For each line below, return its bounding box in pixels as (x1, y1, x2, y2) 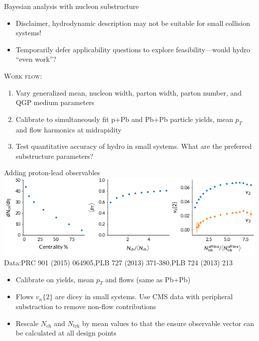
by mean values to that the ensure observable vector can (82, 318, 254, 328)
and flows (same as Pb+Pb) (105, 274, 191, 284)
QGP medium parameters (15, 97, 95, 108)
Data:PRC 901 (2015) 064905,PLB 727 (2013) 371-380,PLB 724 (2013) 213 (4, 257, 233, 267)
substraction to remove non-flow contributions (15, 301, 156, 311)
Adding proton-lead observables (4, 167, 100, 178)
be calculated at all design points (15, 328, 117, 338)
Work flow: (4, 70, 42, 81)
